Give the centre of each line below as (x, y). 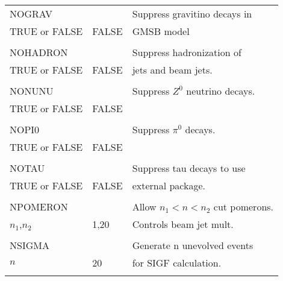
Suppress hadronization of (187, 52)
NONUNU (32, 91)
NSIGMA (30, 245)
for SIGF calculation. (177, 263)
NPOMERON (39, 207)
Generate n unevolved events (193, 245)
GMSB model (161, 31)
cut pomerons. (244, 207)
